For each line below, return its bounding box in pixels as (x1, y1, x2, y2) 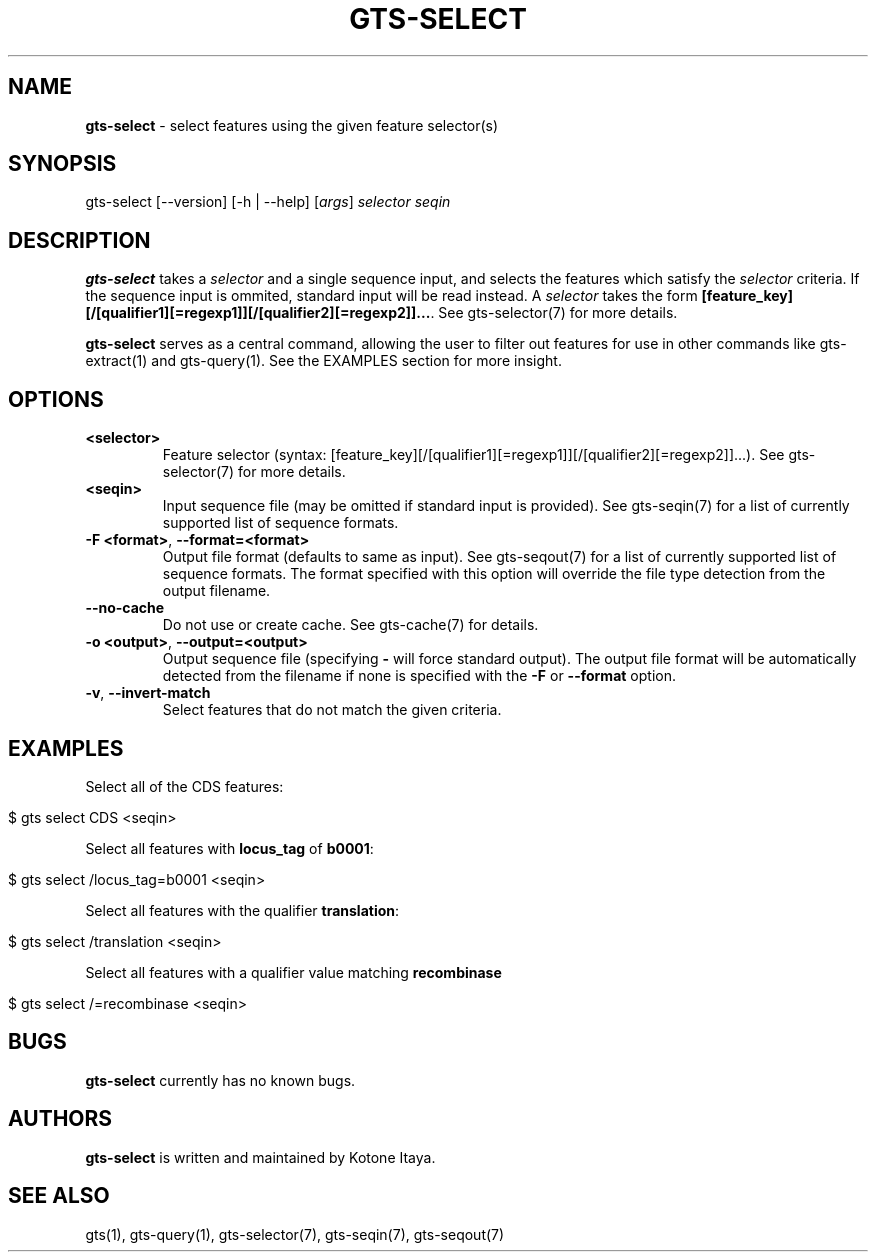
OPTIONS (8, 386, 104, 412)
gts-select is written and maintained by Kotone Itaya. (85, 1148, 436, 1166)
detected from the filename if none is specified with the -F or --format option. (162, 667, 676, 685)
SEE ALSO (8, 1183, 110, 1209)
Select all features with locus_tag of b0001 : (85, 839, 374, 857)
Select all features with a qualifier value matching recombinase (85, 963, 502, 981)
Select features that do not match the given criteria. (162, 701, 502, 719)
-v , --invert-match (85, 684, 211, 702)
